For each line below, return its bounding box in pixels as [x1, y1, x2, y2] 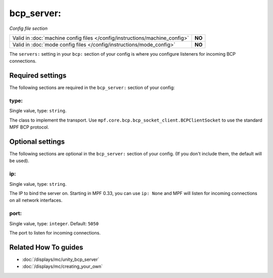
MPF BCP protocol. [9, 124, 49, 130]
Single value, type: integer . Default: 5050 [9, 220, 99, 226]
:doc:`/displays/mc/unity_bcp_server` [22, 256, 100, 262]
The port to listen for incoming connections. [9, 229, 101, 235]
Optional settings [9, 137, 65, 146]
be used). [9, 157, 30, 164]
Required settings [9, 71, 67, 80]
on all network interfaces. [9, 197, 63, 204]
